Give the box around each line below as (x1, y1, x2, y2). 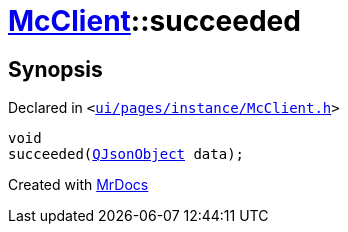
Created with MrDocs (8, 176, 149, 194)
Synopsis (8, 56, 103, 82)
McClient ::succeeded (8, 4, 301, 38)
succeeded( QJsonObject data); (8, 146, 245, 163)
